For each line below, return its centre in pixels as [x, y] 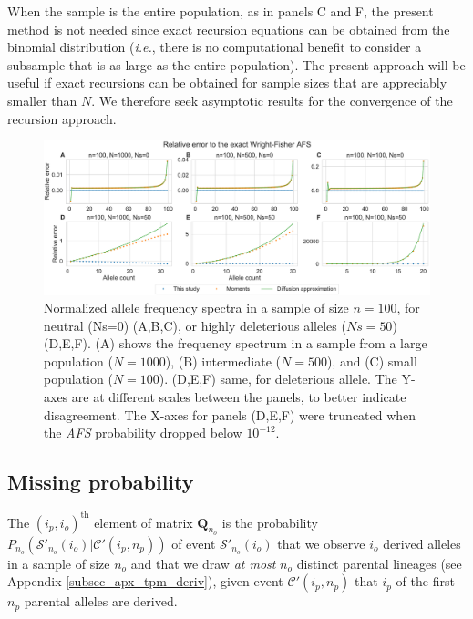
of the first [425, 581]
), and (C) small [372, 361]
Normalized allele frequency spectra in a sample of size [196, 308]
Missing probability [101, 482]
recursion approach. [62, 118]
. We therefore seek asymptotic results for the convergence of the [272, 100]
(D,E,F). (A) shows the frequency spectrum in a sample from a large [236, 343]
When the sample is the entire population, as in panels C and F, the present [221, 11]
